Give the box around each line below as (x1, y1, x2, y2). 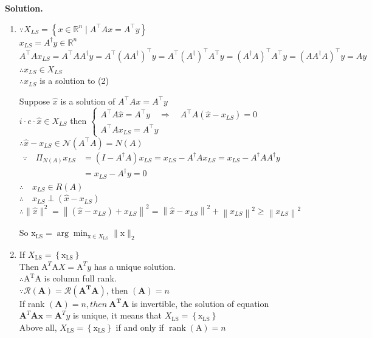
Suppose (19, 94, 50, 107)
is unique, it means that (73, 309, 162, 322)
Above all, (19, 320, 57, 333)
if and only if (115, 320, 164, 333)
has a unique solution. (94, 260, 176, 272)
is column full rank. (44, 272, 117, 285)
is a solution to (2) (40, 74, 109, 87)
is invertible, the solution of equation (131, 297, 269, 309)
